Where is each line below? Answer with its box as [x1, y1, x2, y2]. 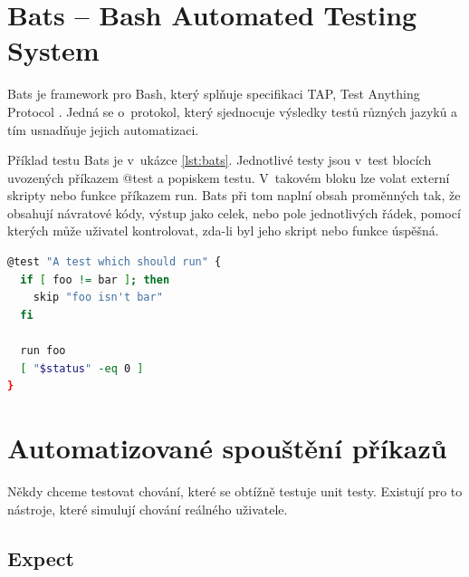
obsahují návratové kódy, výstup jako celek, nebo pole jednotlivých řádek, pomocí [7, 203, 461, 222]
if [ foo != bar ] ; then [20, 273, 170, 286]
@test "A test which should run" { [7, 255, 222, 269]
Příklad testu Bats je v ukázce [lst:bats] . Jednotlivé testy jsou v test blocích [7, 150, 432, 169]
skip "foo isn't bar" [33, 291, 163, 304]
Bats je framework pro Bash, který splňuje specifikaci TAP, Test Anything [7, 84, 420, 103]
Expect [7, 543, 74, 572]
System [7, 32, 100, 69]
